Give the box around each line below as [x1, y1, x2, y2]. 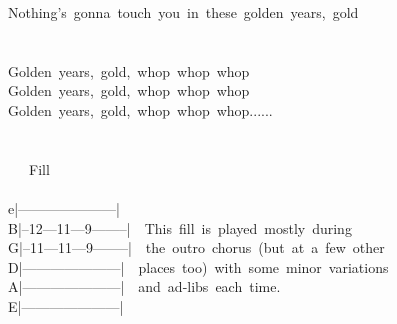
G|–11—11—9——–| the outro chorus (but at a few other [8, 237, 385, 258]
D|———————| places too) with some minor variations [8, 256, 389, 277]
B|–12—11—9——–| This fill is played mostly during [8, 217, 352, 238]
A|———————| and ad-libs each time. [8, 276, 281, 297]
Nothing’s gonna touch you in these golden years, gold [8, 2, 359, 22]
